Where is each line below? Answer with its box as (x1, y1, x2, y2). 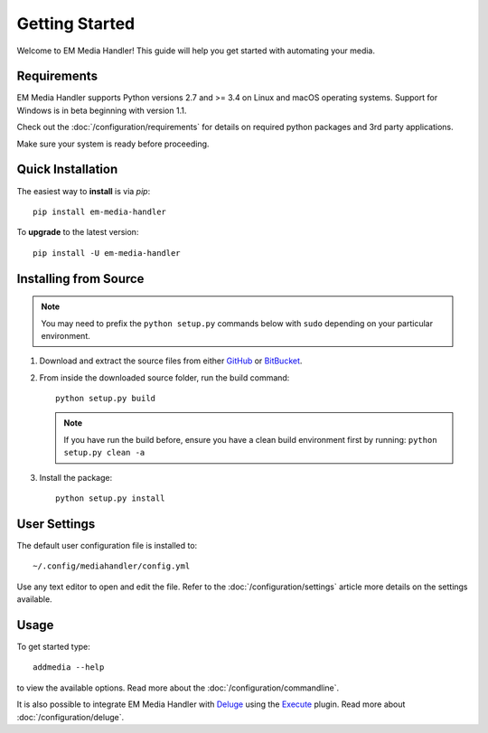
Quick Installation (16, 162, 118, 177)
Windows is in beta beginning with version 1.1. (16, 105, 187, 116)
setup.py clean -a (63, 447, 145, 458)
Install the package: (39, 472, 113, 483)
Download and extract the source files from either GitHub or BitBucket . (39, 355, 303, 366)
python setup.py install (55, 493, 165, 503)
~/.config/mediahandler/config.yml (33, 561, 191, 571)
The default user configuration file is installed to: (16, 540, 198, 550)
